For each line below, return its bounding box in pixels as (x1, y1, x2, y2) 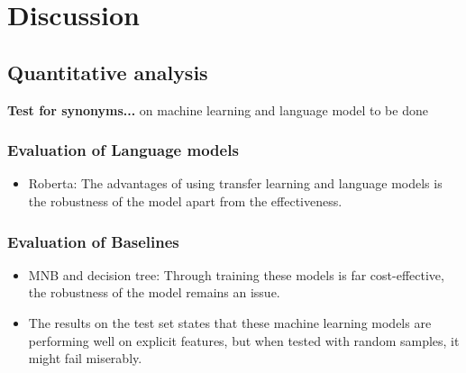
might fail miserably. (28, 349, 142, 368)
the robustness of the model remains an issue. (28, 283, 280, 302)
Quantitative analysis (7, 58, 208, 86)
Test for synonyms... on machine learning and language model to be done (7, 100, 428, 119)
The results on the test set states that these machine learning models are (28, 313, 432, 332)
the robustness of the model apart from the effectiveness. (28, 191, 343, 210)
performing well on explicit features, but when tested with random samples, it (28, 331, 460, 350)
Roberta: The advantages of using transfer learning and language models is (28, 174, 443, 193)
